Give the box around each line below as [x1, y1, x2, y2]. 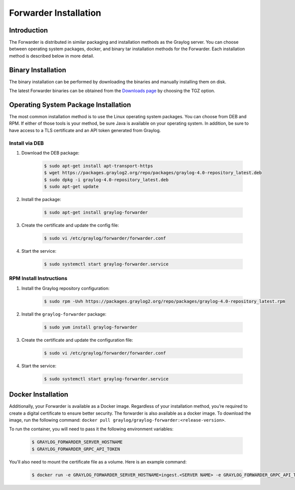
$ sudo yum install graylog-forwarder [44, 324, 138, 330]
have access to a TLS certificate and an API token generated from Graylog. [9, 127, 161, 133]
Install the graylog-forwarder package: [21, 311, 107, 317]
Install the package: [21, 196, 61, 202]
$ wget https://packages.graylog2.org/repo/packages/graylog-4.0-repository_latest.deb [44, 170, 262, 176]
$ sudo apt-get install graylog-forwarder [44, 210, 148, 215]
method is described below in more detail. [9, 53, 94, 59]
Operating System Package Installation [9, 100, 131, 109]
